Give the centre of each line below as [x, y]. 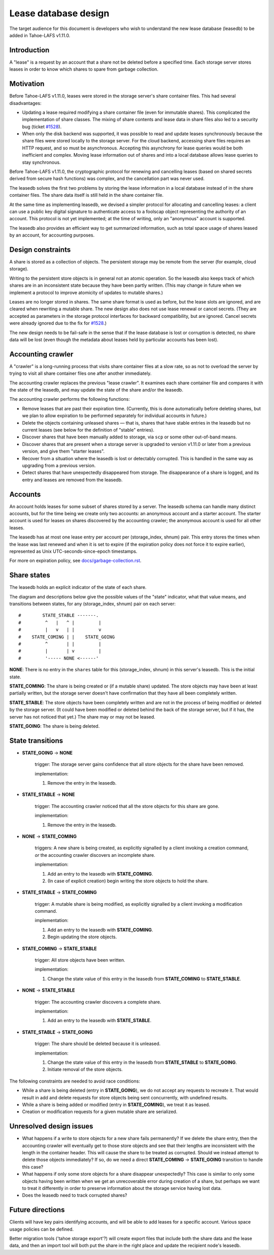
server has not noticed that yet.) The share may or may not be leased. [82, 716]
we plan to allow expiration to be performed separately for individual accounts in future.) [114, 416]
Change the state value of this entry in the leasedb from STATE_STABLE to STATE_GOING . [142, 1062]
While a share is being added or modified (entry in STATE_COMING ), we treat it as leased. [116, 1104]
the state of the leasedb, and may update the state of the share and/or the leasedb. [96, 390]
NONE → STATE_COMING [49, 836]
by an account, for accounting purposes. [52, 235]
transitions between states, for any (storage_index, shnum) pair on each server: [93, 604]
